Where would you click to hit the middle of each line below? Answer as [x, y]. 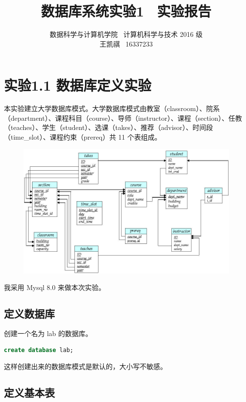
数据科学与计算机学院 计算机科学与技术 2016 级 [126, 34]
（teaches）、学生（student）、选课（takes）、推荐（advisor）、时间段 [108, 127]
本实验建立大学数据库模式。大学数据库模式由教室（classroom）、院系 [112, 108]
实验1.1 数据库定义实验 [78, 85]
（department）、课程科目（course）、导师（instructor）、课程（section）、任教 [123, 118]
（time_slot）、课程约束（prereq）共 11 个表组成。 [83, 137]
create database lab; [39, 350]
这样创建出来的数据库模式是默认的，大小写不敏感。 [85, 366]
